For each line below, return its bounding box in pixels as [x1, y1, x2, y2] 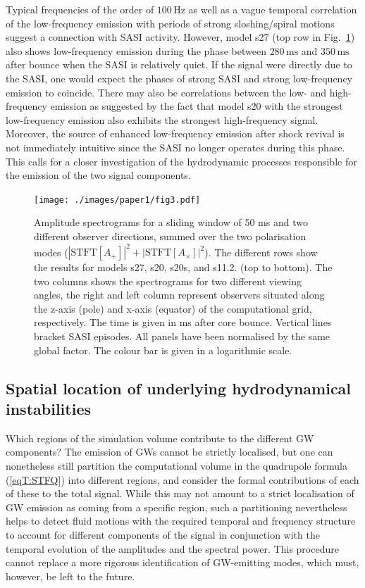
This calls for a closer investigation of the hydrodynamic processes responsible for [6, 154, 357, 168]
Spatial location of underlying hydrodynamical [6, 377, 352, 399]
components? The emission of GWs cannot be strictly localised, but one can [6, 444, 333, 459]
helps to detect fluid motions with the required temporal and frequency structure [6, 513, 356, 528]
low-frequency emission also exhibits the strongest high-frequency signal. [6, 112, 318, 127]
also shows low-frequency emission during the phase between [6, 43, 266, 58]
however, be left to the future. [6, 568, 135, 583]
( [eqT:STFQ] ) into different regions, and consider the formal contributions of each [6, 472, 359, 487]
